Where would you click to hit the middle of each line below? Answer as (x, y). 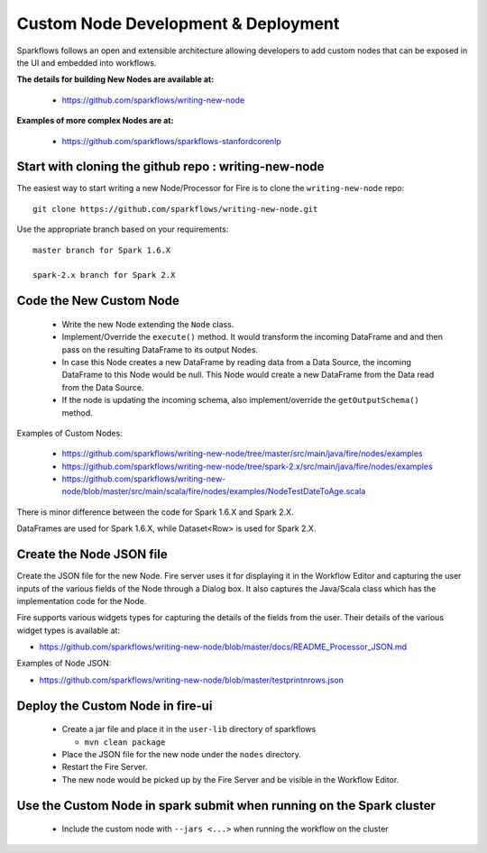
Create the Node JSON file (92, 555)
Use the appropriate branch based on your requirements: (123, 229)
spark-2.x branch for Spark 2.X (104, 275)
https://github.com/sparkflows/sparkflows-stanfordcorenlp (171, 141)
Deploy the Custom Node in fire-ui (115, 706)
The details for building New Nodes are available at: (115, 79)
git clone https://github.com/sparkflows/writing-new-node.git (175, 209)
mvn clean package (125, 742)
